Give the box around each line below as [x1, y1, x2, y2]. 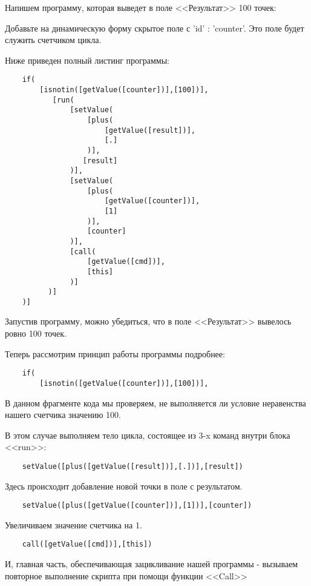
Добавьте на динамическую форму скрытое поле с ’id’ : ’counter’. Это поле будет [5, 21, 304, 34]
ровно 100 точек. [5, 327, 67, 340]
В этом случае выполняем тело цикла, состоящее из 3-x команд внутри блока [5, 428, 290, 441]
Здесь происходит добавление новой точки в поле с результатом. [5, 479, 243, 492]
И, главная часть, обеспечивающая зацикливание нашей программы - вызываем [5, 557, 298, 570]
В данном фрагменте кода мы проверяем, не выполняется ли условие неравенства [5, 396, 306, 409]
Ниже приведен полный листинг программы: [5, 53, 170, 66]
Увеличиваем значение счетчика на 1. [5, 518, 142, 531]
